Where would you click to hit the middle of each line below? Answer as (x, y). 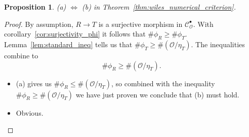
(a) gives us (34, 83)
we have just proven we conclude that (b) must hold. (157, 94)
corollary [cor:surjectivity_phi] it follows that (75, 34)
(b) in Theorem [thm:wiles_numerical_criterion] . (159, 7)
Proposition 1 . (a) (35, 7)
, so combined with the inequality (163, 83)
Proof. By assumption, (39, 24)
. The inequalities (218, 44)
